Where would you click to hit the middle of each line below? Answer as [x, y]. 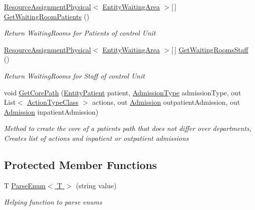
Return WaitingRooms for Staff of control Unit [74, 75]
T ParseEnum [25, 185]
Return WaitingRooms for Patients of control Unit [80, 33]
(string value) [96, 185]
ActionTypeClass [53, 102]
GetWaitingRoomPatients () [47, 16]
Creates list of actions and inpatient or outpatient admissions [96, 138]
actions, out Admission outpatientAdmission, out [166, 102]
